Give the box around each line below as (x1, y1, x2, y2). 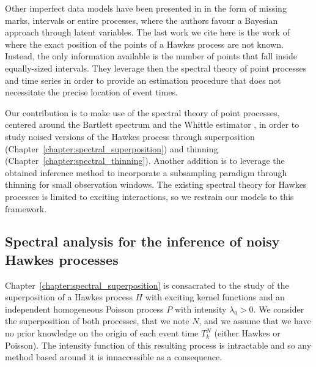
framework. (5, 202, 47, 215)
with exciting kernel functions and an (145, 291, 285, 303)
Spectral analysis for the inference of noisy (5, 232, 280, 251)
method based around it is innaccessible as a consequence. (5, 350, 222, 363)
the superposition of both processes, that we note (5, 314, 189, 327)
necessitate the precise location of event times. (5, 86, 178, 98)
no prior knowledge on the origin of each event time (5, 327, 199, 339)
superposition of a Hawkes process (5, 291, 133, 303)
